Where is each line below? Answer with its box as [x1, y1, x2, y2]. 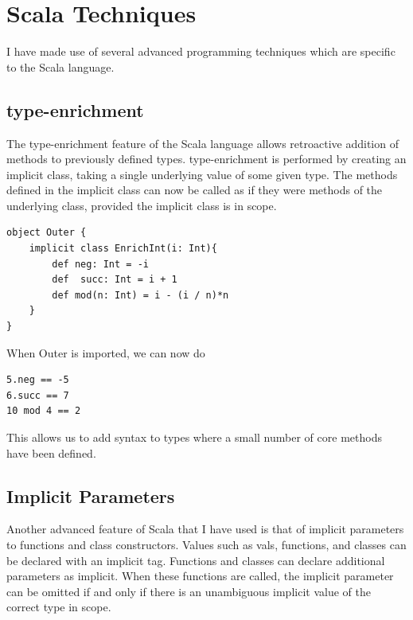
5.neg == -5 [6, 374, 69, 386]
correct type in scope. [6, 599, 111, 615]
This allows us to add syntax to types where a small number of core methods [6, 429, 382, 446]
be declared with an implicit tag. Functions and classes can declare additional [6, 552, 385, 568]
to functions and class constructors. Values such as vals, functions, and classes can [6, 536, 407, 552]
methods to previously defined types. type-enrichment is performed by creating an [6, 150, 407, 167]
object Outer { [6, 227, 87, 239]
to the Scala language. [6, 58, 115, 75]
